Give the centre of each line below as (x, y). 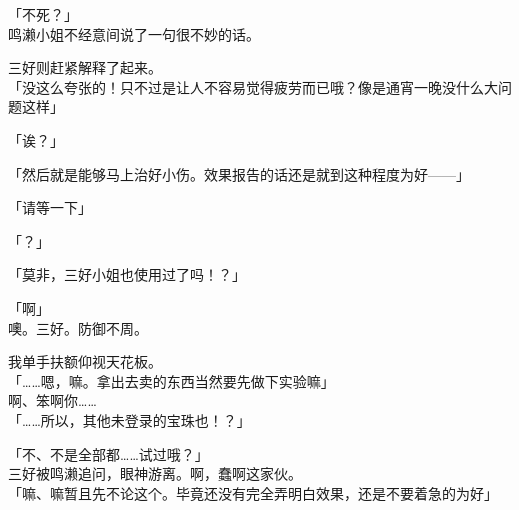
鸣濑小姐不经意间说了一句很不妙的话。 (134, 33)
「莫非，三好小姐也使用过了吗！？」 (127, 274)
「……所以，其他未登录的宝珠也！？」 (129, 419)
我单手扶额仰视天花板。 (85, 361)
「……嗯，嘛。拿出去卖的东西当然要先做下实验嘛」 (171, 380)
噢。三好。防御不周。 (78, 327)
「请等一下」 (50, 207)
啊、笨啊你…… (52, 400)
